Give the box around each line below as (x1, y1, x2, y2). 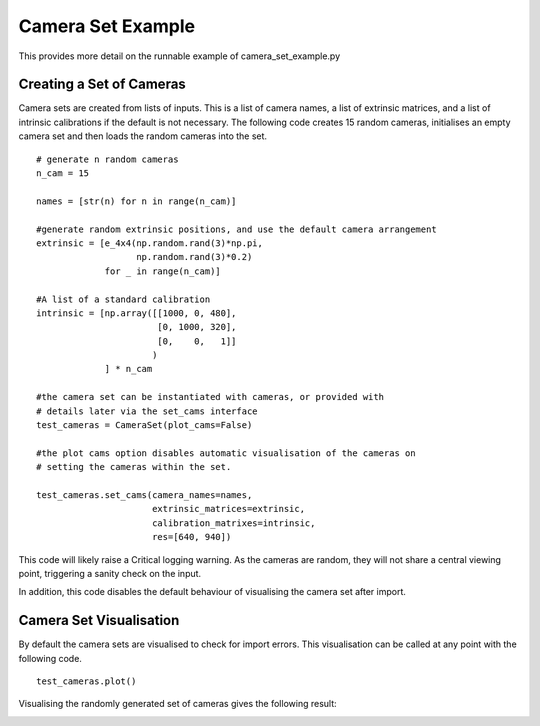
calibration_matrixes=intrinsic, (151, 517, 316, 529)
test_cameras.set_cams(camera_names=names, (36, 490, 253, 500)
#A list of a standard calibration (36, 293, 211, 305)
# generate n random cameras (36, 153, 179, 165)
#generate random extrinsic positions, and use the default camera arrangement (36, 223, 437, 235)
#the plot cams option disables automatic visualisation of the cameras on (36, 447, 416, 459)
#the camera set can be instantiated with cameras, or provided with (36, 391, 385, 403)
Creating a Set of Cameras (18, 76, 187, 93)
